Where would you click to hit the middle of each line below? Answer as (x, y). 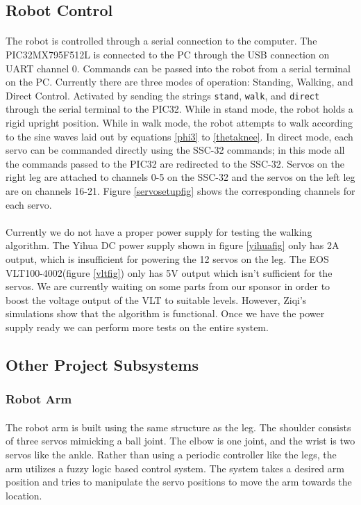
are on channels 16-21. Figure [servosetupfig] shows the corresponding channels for (180, 190)
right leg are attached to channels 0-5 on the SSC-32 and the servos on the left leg (180, 177)
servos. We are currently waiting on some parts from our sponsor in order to (168, 286)
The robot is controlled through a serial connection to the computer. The (161, 41)
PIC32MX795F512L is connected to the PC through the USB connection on (168, 54)
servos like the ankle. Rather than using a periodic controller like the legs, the (171, 454)
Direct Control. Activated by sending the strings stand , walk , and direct (163, 95)
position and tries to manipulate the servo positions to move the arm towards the (179, 482)
